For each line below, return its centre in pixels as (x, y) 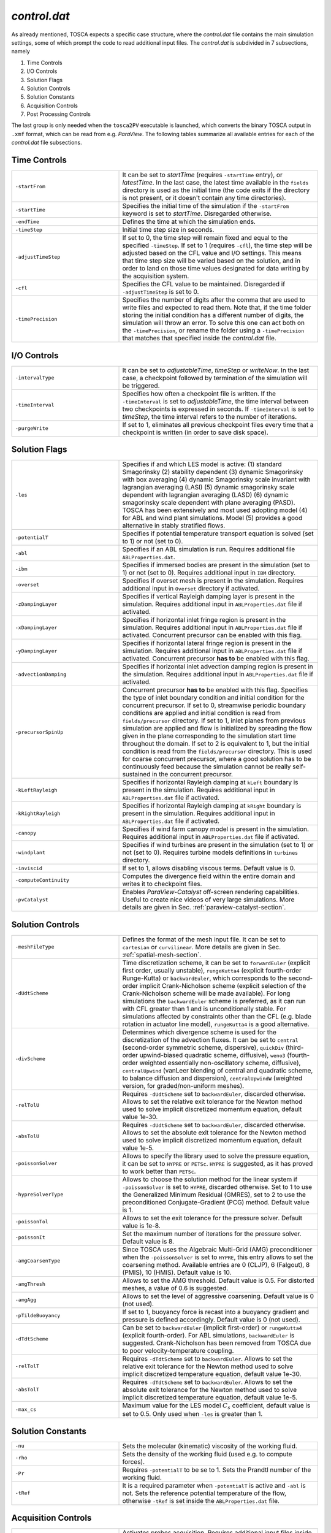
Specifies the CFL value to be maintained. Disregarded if (204, 284)
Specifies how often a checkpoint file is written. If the (199, 394)
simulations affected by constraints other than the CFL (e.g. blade (217, 1016)
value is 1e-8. (141, 1225)
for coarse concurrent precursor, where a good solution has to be (217, 759)
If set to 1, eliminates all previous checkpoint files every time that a (218, 424)
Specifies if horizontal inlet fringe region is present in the (204, 620)
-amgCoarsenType (38, 1261)
